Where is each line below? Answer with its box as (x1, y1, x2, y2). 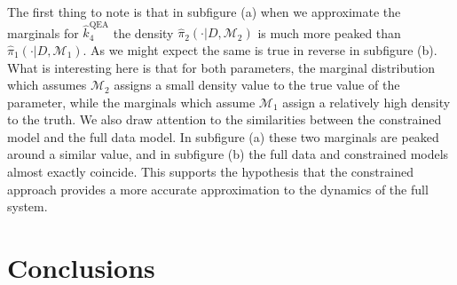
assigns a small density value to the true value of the (114, 75, 400, 94)
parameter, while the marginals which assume (7, 92, 256, 111)
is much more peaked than (257, 23, 401, 42)
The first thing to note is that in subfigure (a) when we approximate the (7, 3, 401, 20)
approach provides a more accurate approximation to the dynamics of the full (7, 179, 429, 198)
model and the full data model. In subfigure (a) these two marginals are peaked (7, 127, 439, 146)
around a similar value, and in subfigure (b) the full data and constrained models (7, 145, 449, 163)
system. (7, 197, 48, 216)
